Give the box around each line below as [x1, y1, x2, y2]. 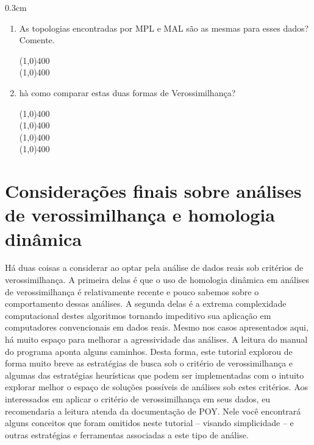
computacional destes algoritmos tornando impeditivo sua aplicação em [5, 309, 271, 321]
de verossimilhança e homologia [5, 202, 275, 227]
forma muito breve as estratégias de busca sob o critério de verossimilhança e [5, 357, 293, 370]
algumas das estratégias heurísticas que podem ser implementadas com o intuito [5, 368, 304, 381]
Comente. [19, 33, 55, 46]
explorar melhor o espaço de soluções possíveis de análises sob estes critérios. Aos [5, 380, 308, 393]
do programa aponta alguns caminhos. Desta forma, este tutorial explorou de [5, 345, 293, 357]
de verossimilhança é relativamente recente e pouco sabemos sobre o [5, 285, 259, 298]
